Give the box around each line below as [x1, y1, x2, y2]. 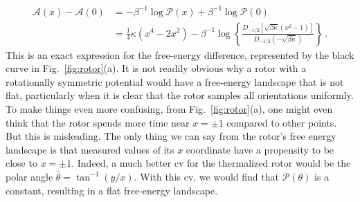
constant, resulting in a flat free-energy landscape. [6, 183, 218, 197]
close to [6, 156, 37, 170]
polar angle [6, 169, 53, 183]
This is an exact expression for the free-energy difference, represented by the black [6, 47, 354, 62]
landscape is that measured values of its [6, 142, 174, 156]
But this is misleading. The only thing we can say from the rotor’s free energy [6, 129, 336, 143]
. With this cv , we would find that [134, 169, 279, 183]
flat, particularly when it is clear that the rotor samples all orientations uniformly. [6, 88, 354, 102]
